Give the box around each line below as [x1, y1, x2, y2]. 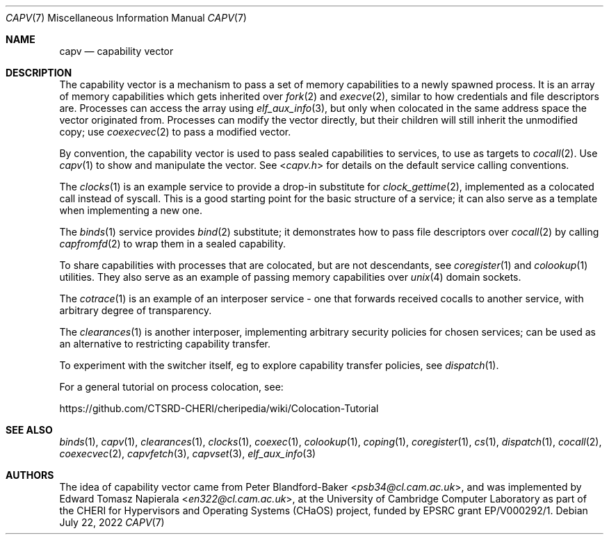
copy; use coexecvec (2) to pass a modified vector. [59, 126, 291, 138]
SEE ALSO [6, 424, 53, 436]
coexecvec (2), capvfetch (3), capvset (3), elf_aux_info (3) [59, 448, 316, 459]
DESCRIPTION [6, 67, 72, 79]
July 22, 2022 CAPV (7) [59, 516, 165, 528]
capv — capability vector [59, 45, 174, 57]
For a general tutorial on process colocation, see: [59, 381, 284, 393]
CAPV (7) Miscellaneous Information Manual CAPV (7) [6, 12, 247, 24]
